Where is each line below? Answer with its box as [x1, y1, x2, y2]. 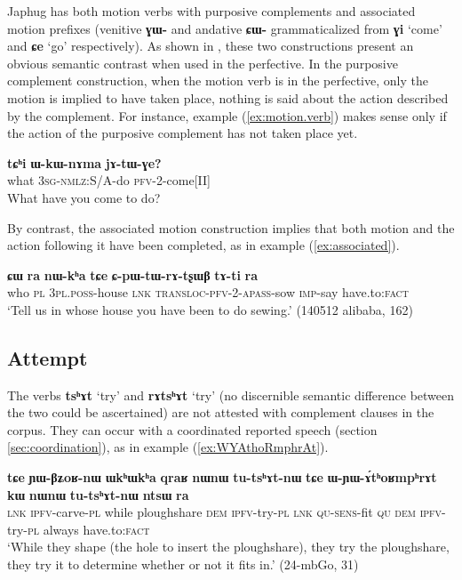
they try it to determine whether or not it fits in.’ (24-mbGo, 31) [7, 555, 359, 574]
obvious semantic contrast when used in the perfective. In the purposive [7, 53, 398, 72]
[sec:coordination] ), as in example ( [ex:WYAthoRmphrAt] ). [7, 438, 329, 456]
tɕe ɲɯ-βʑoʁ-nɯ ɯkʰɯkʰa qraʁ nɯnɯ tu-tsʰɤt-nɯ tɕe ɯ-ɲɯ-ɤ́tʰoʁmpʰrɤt [7, 468, 437, 487]
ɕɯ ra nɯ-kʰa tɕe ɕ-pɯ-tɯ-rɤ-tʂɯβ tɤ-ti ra [7, 265, 258, 284]
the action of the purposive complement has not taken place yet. [7, 124, 358, 142]
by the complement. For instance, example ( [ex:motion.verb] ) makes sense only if [7, 106, 447, 125]
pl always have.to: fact [28, 520, 150, 538]
